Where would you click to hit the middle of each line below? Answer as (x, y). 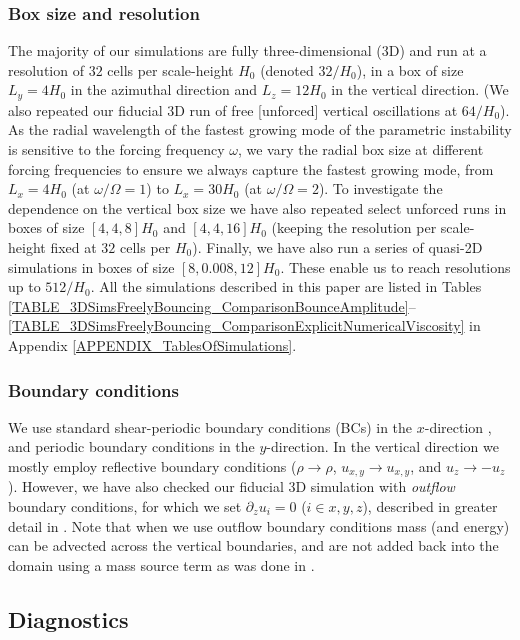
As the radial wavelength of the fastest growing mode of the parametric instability (260, 129)
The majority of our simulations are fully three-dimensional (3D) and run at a (247, 50)
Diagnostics (68, 618)
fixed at (73, 247)
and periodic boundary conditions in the (131, 446)
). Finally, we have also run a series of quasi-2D (337, 247)
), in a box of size (410, 69)
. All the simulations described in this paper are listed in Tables (286, 286)
